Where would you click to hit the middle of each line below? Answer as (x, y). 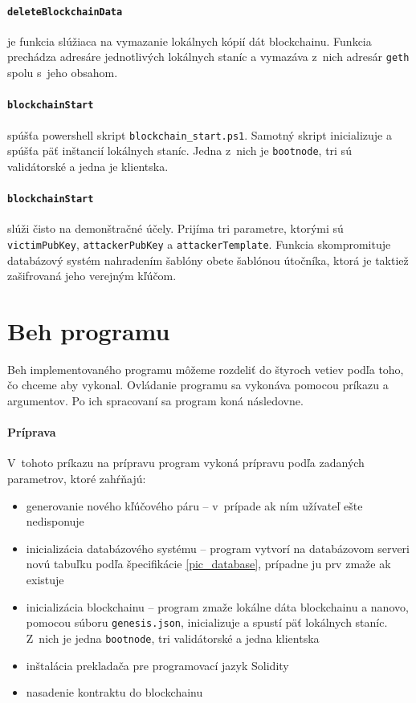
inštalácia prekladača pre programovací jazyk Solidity (157, 665)
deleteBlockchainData (65, 12)
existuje (45, 580)
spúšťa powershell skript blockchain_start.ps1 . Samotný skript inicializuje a (200, 134)
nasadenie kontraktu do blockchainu (114, 692)
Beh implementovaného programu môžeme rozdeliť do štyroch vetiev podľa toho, (206, 369)
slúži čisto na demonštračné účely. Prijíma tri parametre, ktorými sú (175, 228)
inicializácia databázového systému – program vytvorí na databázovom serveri (218, 548)
